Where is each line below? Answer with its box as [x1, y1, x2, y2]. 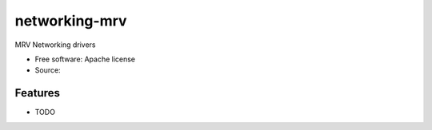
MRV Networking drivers [14, 40, 96, 49]
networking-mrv [14, 12, 127, 30]
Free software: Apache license [34, 54, 136, 64]
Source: [34, 65, 61, 75]
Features [14, 86, 60, 100]
